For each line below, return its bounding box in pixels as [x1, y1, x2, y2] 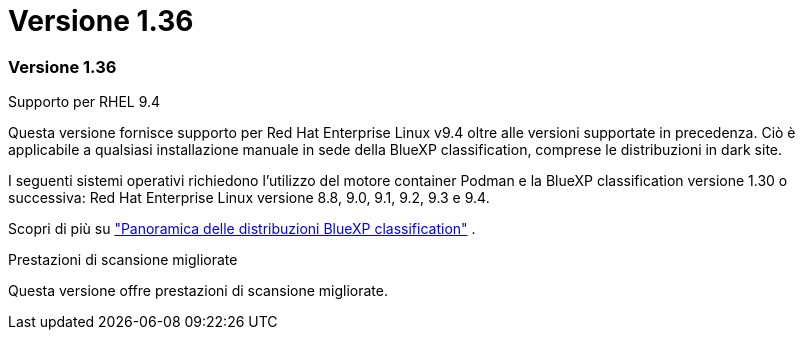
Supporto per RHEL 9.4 [8, 93, 161, 111]
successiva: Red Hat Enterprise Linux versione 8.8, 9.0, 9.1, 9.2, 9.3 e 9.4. [8, 189, 490, 207]
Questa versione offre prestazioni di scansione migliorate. [8, 282, 388, 300]
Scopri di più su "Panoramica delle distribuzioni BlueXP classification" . [8, 220, 476, 238]
